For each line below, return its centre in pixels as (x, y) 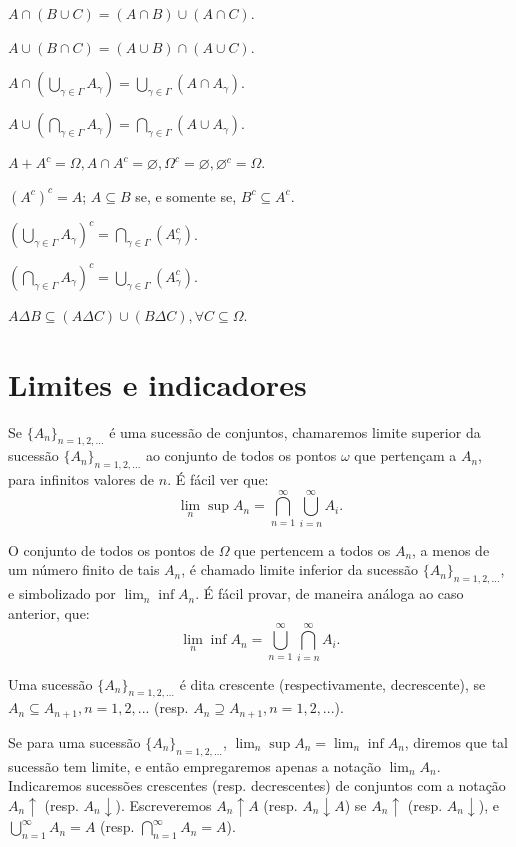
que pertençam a (405, 455)
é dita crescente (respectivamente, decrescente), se (332, 683)
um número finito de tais (84, 569)
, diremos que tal (456, 741)
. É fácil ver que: (218, 479)
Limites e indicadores (157, 383)
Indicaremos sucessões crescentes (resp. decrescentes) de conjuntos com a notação (257, 785)
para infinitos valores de (81, 479)
